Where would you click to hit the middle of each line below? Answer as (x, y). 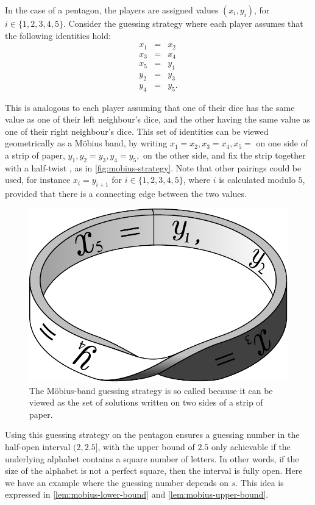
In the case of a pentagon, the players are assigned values (112, 10)
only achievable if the (251, 447)
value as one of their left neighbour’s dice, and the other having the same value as (158, 119)
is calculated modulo (257, 180)
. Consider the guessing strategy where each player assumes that (183, 23)
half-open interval (38, 447)
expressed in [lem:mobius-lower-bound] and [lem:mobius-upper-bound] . (137, 494)
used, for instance (38, 180)
